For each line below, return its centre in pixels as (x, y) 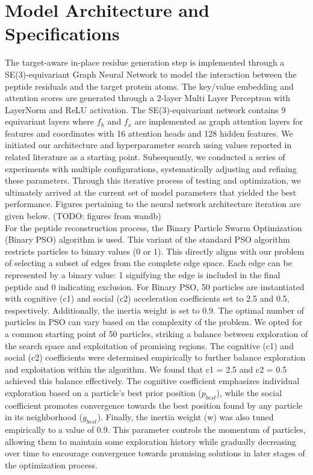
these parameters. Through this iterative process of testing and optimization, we (153, 180)
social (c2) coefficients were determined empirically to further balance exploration (155, 357)
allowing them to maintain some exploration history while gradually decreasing (150, 441)
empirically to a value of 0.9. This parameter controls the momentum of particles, (155, 430)
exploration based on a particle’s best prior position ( (103, 392)
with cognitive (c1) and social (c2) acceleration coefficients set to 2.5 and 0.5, (147, 298)
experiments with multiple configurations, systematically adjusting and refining (151, 168)
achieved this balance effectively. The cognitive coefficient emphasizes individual (152, 381)
